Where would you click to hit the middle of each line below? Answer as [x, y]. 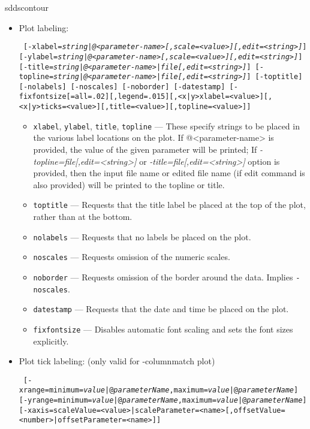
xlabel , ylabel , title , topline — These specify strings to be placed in [166, 126]
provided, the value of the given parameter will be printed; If [145, 149]
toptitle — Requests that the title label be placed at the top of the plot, [169, 205]
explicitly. [51, 341]
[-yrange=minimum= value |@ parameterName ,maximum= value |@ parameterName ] [163, 401]
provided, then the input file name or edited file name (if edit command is [169, 173]
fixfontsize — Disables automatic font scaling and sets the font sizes [163, 329]
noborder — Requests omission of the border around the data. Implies [163, 277]
